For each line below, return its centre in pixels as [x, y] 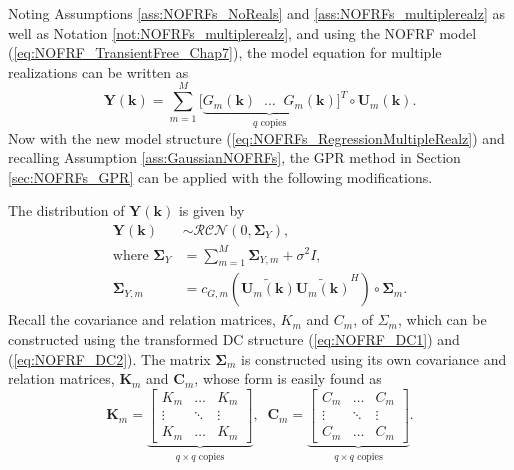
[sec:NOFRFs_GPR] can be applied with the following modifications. [220, 176]
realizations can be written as [98, 71]
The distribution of [66, 210]
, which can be [442, 319]
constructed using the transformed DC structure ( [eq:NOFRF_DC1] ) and [234, 338]
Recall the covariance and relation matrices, [142, 319]
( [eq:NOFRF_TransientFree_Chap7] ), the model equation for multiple [225, 52]
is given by [211, 210]
